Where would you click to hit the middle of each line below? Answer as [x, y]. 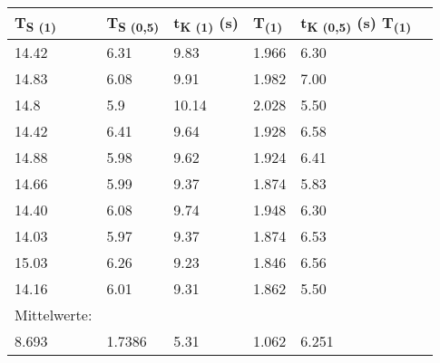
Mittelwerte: [54, 315]
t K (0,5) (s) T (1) [356, 24]
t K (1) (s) [206, 24]
